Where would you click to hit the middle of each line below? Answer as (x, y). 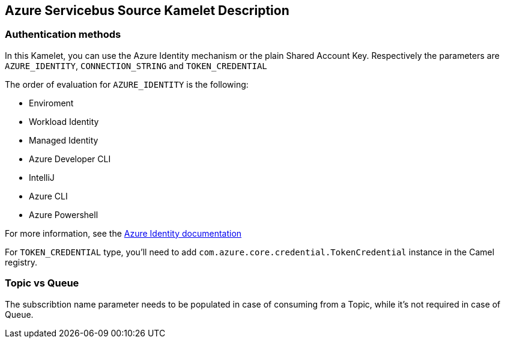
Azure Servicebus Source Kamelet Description (147, 11)
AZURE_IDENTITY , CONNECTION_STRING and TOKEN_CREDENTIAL (136, 65)
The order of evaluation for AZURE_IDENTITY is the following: (127, 84)
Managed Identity (64, 140)
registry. (21, 262)
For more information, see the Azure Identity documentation (123, 233)
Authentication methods (63, 35)
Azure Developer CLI (70, 159)
